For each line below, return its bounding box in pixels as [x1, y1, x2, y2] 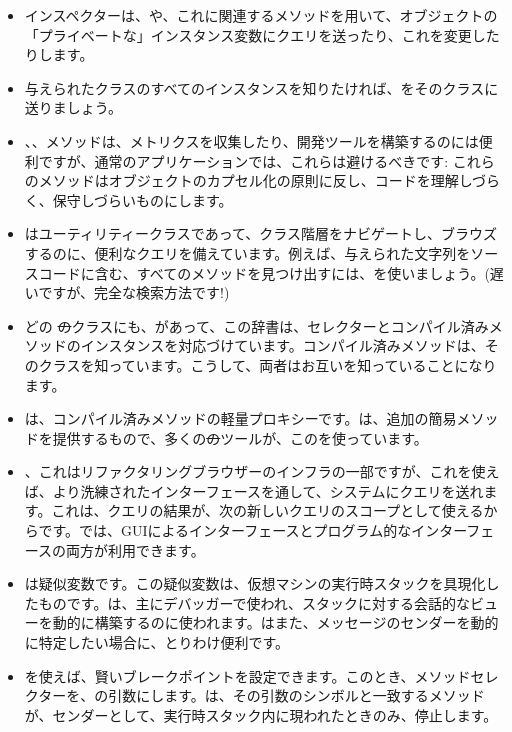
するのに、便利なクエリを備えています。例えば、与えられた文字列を [24, 242, 471, 263]
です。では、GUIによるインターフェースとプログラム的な [38, 520, 412, 541]
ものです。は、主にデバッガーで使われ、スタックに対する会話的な [38, 592, 470, 613]
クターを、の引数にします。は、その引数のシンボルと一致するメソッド [24, 685, 485, 706]
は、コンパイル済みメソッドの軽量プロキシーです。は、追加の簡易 [24, 408, 457, 429]
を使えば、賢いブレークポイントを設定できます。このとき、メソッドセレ [24, 665, 499, 686]
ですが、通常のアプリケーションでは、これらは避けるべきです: [38, 150, 449, 171]
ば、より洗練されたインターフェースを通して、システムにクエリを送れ [24, 480, 484, 501]
